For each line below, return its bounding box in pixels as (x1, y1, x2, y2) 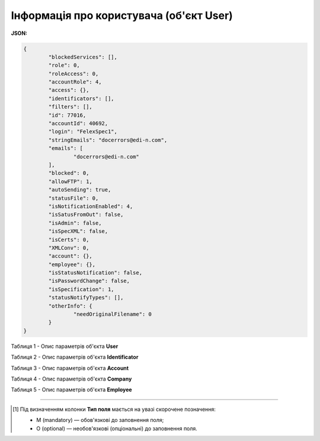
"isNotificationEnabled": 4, (48, 203, 133, 210)
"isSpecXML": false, (48, 228, 108, 235)
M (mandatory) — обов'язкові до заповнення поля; (36, 417, 164, 424)
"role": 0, (48, 62, 80, 69)
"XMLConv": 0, (48, 244, 89, 251)
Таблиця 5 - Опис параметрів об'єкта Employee (11, 386, 133, 394)
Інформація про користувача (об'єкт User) (11, 9, 233, 22)
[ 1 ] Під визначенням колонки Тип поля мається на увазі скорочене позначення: (12, 405, 216, 413)
